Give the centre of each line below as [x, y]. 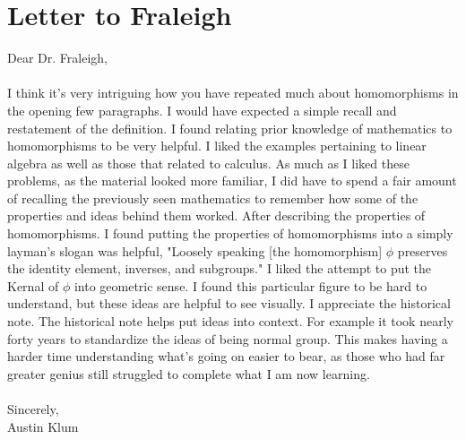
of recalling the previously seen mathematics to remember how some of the [213, 198]
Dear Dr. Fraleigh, [57, 58]
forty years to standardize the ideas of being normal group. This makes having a [228, 338]
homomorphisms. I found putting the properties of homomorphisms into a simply [230, 233]
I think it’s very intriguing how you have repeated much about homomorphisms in [233, 93]
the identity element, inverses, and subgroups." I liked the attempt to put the [220, 268]
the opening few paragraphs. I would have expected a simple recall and [202, 110]
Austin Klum [43, 426]
